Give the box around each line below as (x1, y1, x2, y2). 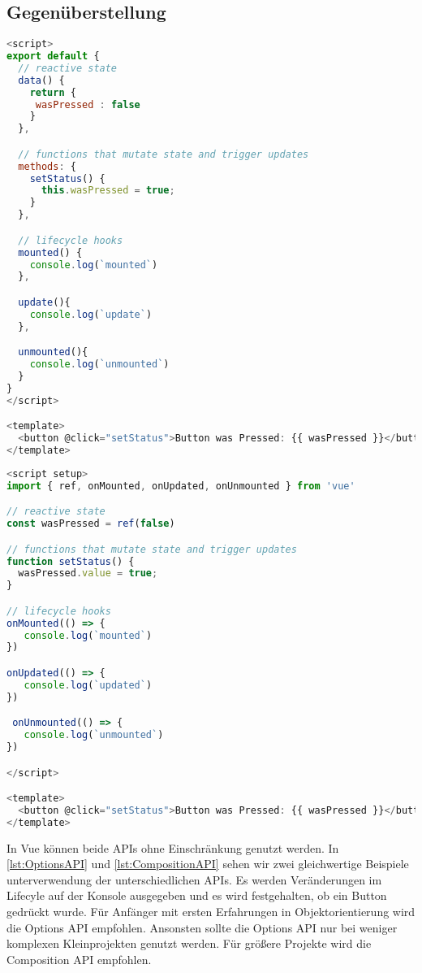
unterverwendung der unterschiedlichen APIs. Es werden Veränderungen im (6, 871, 382, 888)
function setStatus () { (6, 555, 135, 567)
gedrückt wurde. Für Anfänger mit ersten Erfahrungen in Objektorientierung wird (6, 903, 416, 920)
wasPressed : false (35, 98, 140, 111)
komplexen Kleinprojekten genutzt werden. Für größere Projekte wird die (6, 935, 372, 952)
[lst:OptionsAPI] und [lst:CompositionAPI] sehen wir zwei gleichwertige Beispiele (6, 855, 409, 872)
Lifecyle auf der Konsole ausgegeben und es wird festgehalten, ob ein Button (6, 887, 387, 904)
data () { (18, 74, 65, 86)
